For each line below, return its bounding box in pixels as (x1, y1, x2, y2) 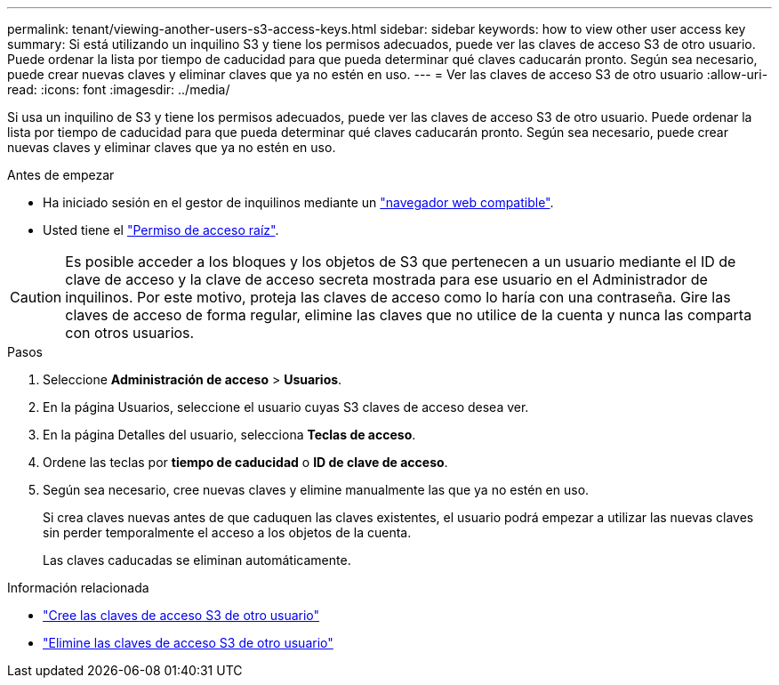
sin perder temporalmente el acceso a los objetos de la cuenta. (43, 525, 412, 540)
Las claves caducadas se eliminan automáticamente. (43, 552, 351, 568)
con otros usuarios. (65, 324, 195, 342)
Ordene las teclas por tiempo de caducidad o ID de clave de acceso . (43, 455, 448, 470)
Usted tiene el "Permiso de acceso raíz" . (43, 222, 279, 238)
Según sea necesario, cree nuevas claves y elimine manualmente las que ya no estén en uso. (43, 482, 590, 497)
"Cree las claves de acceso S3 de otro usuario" (43, 608, 320, 623)
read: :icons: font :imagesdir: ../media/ (7, 82, 230, 97)
